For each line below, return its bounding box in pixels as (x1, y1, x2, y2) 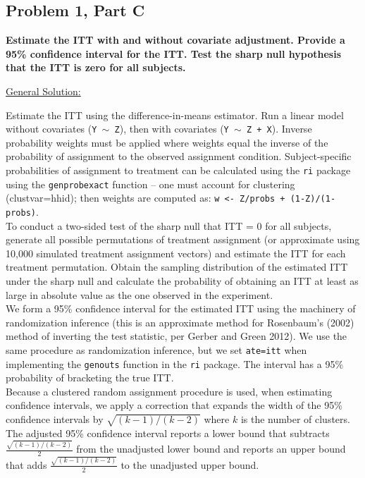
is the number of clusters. (240, 412, 350, 427)
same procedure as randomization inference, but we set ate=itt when (6, 342, 307, 357)
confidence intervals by (6, 412, 104, 427)
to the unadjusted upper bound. (120, 457, 259, 472)
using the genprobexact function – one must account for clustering (6, 176, 295, 191)
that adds (6, 457, 47, 472)
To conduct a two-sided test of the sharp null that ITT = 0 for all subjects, (6, 218, 332, 233)
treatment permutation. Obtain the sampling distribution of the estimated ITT (6, 259, 348, 274)
